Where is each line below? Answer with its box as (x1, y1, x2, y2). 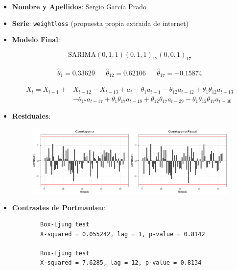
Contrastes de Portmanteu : (12, 202, 105, 213)
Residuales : (12, 111, 50, 121)
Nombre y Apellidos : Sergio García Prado (12, 1, 146, 11)
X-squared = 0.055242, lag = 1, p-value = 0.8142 (40, 230, 205, 238)
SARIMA (68, 51, 96, 58)
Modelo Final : (12, 34, 60, 45)
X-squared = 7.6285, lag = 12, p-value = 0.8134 (40, 259, 202, 267)
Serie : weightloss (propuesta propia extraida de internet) (12, 18, 189, 28)
